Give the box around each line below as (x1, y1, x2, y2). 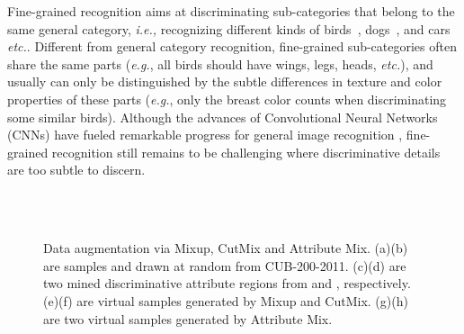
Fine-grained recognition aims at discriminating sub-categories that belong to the (7, 2, 455, 20)
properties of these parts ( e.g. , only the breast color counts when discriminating (7, 89, 447, 108)
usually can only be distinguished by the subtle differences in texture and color (7, 72, 442, 91)
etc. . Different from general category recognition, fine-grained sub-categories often (7, 37, 457, 56)
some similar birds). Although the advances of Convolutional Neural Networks (7, 107, 438, 126)
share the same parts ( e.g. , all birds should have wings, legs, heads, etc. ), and (7, 54, 433, 73)
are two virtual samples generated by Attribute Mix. (43, 309, 333, 328)
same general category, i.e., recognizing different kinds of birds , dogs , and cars (7, 19, 451, 38)
